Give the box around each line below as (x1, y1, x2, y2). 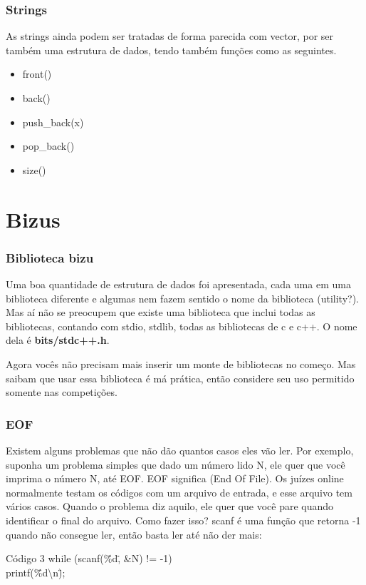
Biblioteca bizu (6, 248, 94, 266)
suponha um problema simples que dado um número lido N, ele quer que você (6, 457, 345, 472)
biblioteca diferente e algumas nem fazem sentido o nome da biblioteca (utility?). (6, 290, 360, 305)
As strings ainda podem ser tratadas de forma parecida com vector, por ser (6, 29, 334, 44)
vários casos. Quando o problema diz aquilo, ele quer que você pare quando (6, 499, 334, 514)
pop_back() (22, 138, 75, 153)
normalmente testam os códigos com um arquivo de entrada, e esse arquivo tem (6, 484, 352, 499)
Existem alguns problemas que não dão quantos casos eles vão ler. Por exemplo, (6, 442, 354, 457)
